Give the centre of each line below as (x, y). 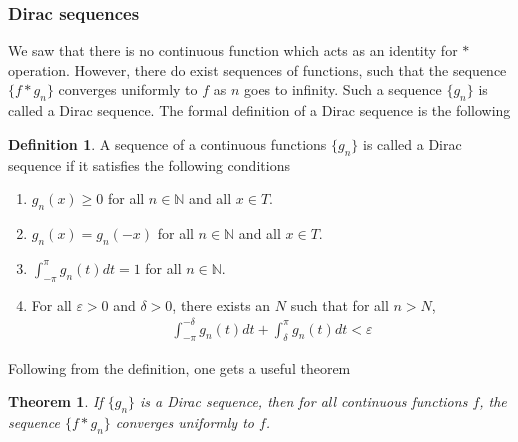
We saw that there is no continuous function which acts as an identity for (233, 50)
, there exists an (221, 304)
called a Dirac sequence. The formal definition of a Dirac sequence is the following (259, 110)
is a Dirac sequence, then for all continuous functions (304, 401)
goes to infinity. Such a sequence (343, 89)
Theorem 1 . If (55, 401)
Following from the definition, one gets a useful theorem (179, 367)
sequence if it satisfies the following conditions (149, 164)
